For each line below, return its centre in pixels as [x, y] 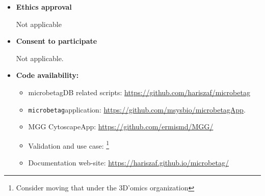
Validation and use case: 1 [69, 145]
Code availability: [47, 75]
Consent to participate [57, 41]
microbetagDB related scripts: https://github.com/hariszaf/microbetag [139, 92]
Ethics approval [44, 7]
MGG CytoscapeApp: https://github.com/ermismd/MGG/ [121, 127]
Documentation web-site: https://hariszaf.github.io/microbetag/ [128, 163]
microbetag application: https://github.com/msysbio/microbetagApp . [137, 109]
